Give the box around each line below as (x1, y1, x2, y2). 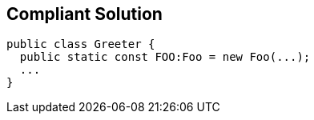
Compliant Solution (6, 4, 163, 24)
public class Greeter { (6, 38, 155, 51)
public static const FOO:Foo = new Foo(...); (19, 50, 311, 64)
